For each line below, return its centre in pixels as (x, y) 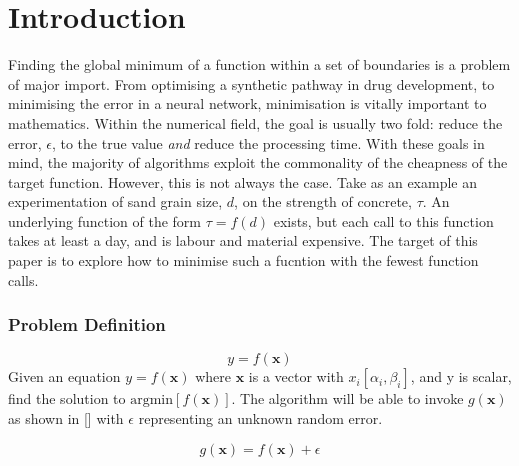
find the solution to (67, 398)
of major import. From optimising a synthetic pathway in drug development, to (251, 83)
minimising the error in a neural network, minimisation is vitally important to (247, 103)
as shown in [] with (66, 418)
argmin (152, 400)
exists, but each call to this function (383, 220)
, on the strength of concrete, (323, 201)
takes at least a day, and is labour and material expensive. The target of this (243, 240)
